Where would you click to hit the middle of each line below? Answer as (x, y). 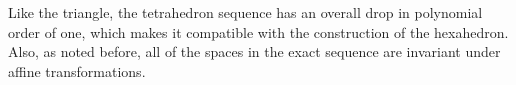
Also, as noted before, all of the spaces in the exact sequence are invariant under (254, 51)
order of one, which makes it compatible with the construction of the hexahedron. (258, 31)
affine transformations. (77, 70)
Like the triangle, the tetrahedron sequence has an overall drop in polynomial (245, 12)
